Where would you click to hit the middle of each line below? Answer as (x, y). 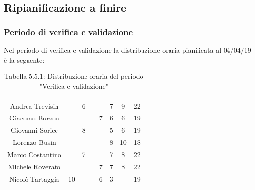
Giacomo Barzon (34, 118)
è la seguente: (24, 59)
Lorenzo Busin (34, 142)
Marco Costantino (34, 154)
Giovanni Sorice (34, 130)
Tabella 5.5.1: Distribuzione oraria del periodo (74, 76)
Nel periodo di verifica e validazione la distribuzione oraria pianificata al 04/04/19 (127, 50)
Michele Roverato (34, 166)
